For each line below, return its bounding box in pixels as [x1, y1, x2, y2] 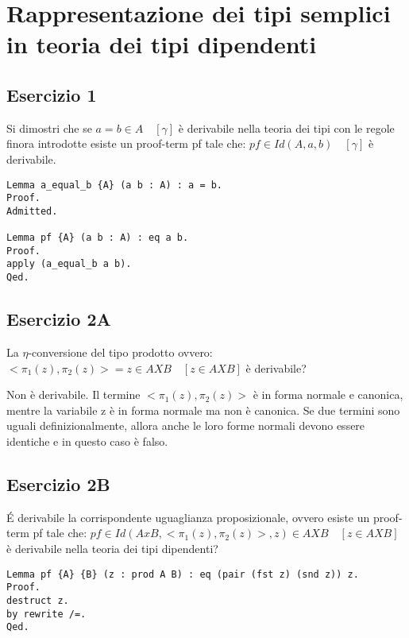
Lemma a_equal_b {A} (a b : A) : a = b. [6, 179, 223, 191]
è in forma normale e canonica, [253, 386, 403, 403]
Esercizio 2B [6, 471, 110, 496]
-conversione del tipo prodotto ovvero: [28, 344, 213, 360]
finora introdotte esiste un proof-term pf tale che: [6, 135, 246, 152]
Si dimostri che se [6, 119, 92, 136]
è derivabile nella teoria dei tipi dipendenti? [6, 539, 218, 556]
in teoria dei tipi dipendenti [6, 28, 317, 60]
